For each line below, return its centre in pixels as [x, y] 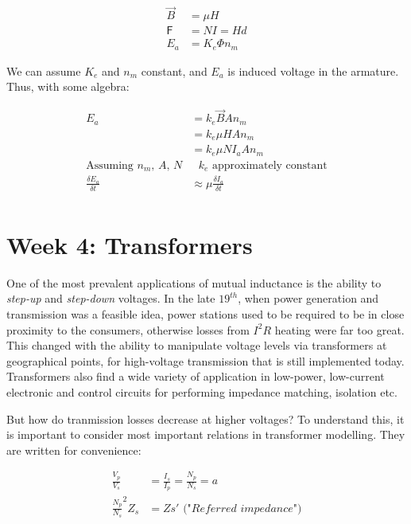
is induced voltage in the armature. [313, 70]
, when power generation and [308, 298]
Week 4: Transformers [130, 244]
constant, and [174, 70]
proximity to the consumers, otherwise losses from [128, 329]
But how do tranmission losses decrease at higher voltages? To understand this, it [205, 418]
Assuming [110, 165]
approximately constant [270, 165]
